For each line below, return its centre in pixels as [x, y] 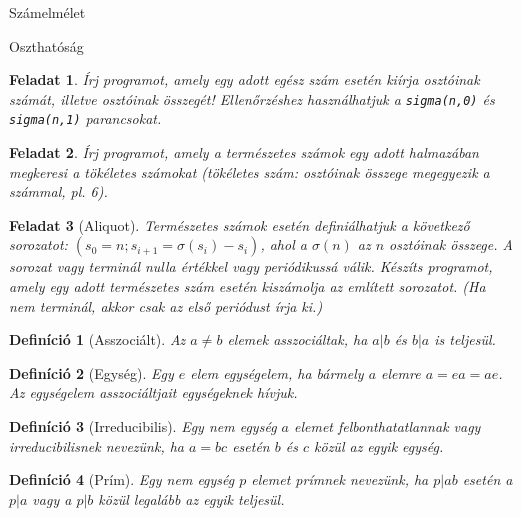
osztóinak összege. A [451, 244]
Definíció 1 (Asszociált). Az [97, 339]
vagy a [52, 498]
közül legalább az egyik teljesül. [191, 498]
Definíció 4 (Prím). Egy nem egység [122, 479]
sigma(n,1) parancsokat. [85, 118]
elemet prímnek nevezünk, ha [340, 479]
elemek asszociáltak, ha [297, 339]
